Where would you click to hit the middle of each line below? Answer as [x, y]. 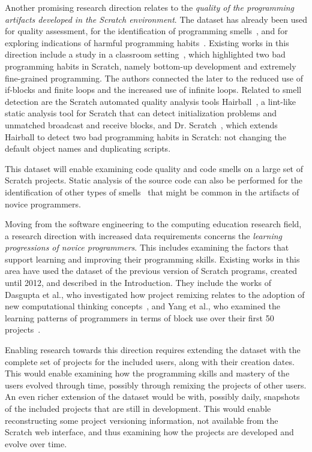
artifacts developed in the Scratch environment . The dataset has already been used [156, 19]
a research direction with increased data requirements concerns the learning [144, 235]
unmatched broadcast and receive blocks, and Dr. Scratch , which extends [141, 124]
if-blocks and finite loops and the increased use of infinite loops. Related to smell [153, 90]
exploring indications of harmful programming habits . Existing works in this [147, 42]
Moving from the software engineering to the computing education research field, [153, 224]
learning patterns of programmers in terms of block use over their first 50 [139, 317]
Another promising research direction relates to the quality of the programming [150, 7]
